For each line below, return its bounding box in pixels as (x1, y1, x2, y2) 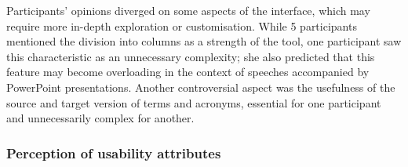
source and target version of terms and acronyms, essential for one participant (6, 94, 381, 111)
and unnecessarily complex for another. (6, 110, 195, 126)
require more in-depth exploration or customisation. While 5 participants (6, 17, 357, 34)
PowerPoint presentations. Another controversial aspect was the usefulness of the (6, 78, 395, 95)
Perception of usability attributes (6, 143, 221, 162)
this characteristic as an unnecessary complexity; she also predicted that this (6, 48, 375, 64)
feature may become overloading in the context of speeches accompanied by (6, 64, 370, 80)
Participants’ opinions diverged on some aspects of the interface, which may (6, 2, 370, 18)
